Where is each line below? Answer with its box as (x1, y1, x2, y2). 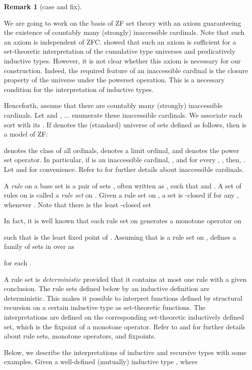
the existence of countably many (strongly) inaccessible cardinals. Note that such (4, 27, 245, 37)
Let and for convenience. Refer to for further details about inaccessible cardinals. (4, 164, 244, 174)
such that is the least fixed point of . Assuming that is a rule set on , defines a (4, 231, 236, 242)
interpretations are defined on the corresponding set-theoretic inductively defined (4, 312, 244, 322)
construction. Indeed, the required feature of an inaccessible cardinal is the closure (4, 65, 248, 75)
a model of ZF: (4, 129, 48, 139)
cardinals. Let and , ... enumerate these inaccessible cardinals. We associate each (4, 109, 242, 120)
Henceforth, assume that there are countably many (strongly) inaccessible (4, 100, 223, 110)
